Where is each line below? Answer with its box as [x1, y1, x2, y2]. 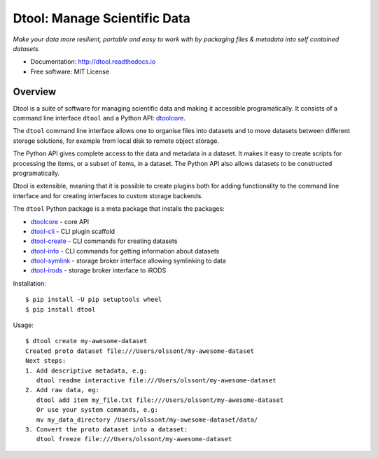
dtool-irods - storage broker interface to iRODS [30, 266, 167, 275]
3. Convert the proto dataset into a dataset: [25, 425, 188, 433]
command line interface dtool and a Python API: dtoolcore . [13, 114, 185, 123]
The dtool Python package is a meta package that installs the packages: [13, 204, 225, 213]
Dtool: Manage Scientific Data [13, 11, 190, 26]
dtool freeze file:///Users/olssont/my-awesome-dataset [36, 435, 232, 443]
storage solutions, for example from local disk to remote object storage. [13, 137, 220, 145]
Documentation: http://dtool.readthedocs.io [30, 57, 156, 66]
